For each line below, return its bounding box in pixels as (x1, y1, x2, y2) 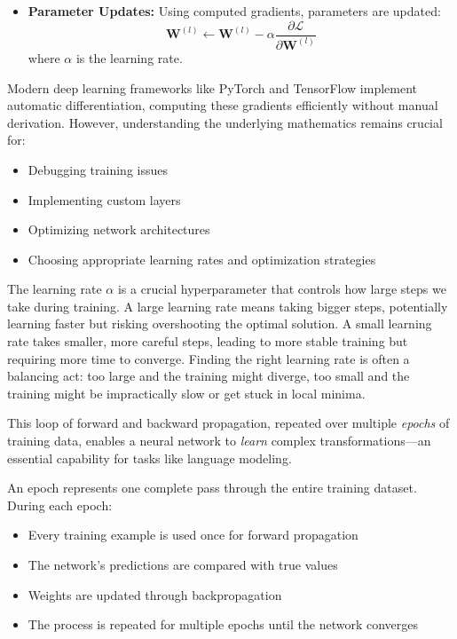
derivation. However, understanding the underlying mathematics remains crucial (7, 113, 443, 131)
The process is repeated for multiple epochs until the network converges (28, 615, 419, 634)
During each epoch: (7, 495, 113, 514)
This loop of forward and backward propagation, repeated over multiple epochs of (7, 414, 450, 432)
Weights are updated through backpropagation (28, 585, 282, 603)
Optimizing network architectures (28, 220, 210, 239)
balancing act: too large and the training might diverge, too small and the (7, 367, 410, 385)
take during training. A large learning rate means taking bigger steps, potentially (7, 296, 448, 315)
